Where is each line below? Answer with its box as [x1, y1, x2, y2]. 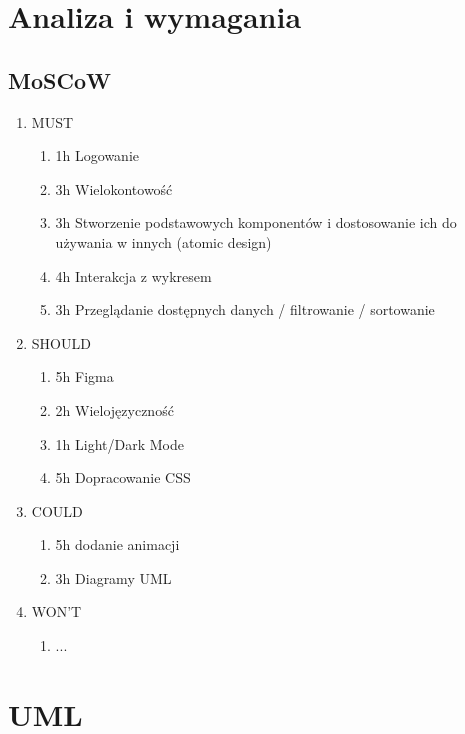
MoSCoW [8, 64, 111, 95]
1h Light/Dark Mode [55, 433, 184, 454]
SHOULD [31, 332, 91, 353]
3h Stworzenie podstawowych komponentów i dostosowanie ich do [55, 212, 457, 233]
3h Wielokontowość [55, 178, 173, 199]
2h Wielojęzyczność [55, 399, 174, 420]
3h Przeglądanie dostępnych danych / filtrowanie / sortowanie [55, 299, 435, 320]
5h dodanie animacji [55, 534, 180, 555]
